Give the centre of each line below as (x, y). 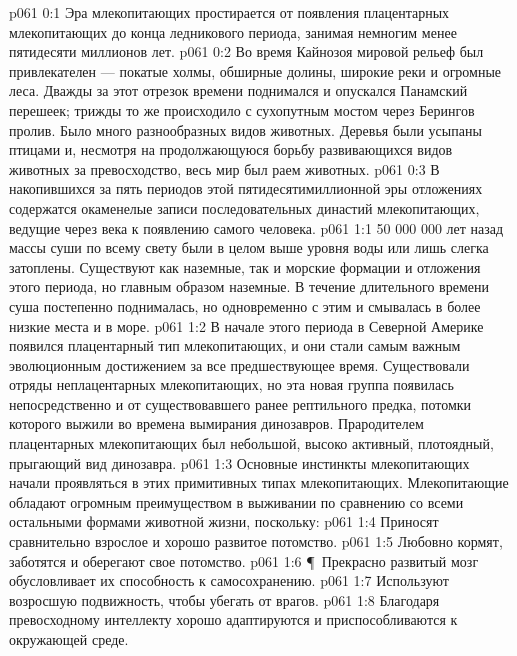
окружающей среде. (69, 639)
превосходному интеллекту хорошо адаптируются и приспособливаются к (233, 619)
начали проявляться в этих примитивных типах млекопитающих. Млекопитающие (259, 482)
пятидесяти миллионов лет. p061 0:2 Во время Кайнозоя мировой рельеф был (246, 51)
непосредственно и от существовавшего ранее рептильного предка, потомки (240, 403)
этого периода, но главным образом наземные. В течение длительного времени (249, 286)
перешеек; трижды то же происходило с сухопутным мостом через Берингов (242, 109)
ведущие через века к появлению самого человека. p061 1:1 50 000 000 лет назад (256, 227)
